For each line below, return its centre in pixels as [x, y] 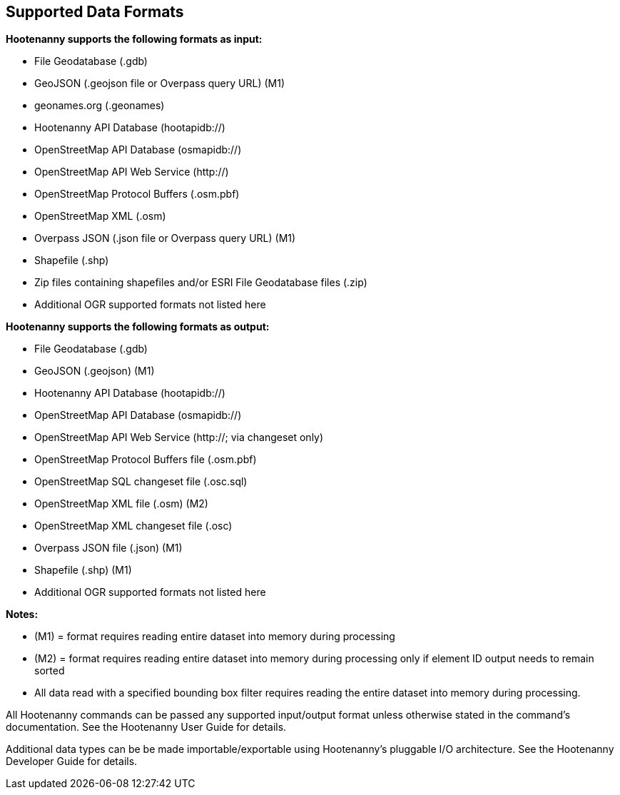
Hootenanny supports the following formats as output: [138, 327]
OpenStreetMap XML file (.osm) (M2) [121, 504]
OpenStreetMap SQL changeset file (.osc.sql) [141, 482]
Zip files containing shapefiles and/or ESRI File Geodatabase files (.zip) [201, 283]
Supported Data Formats [95, 12]
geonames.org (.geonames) [100, 106]
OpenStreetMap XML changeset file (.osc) [133, 526]
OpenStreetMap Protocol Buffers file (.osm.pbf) [146, 460]
